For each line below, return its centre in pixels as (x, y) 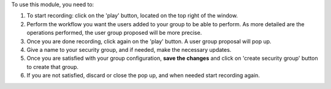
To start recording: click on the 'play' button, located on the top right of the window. (132, 16)
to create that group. (53, 66)
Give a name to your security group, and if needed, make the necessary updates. (129, 49)
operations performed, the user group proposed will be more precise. (114, 33)
